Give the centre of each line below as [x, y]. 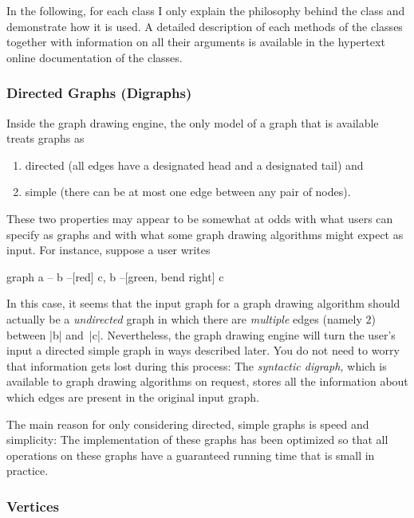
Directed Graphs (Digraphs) [99, 93]
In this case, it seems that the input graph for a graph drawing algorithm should [203, 303]
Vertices [33, 506]
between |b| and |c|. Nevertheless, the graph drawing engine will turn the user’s [201, 334]
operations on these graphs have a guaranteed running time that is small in [191, 455]
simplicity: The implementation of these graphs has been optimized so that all [197, 440]
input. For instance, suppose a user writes [108, 250]
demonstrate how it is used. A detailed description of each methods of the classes [205, 26]
